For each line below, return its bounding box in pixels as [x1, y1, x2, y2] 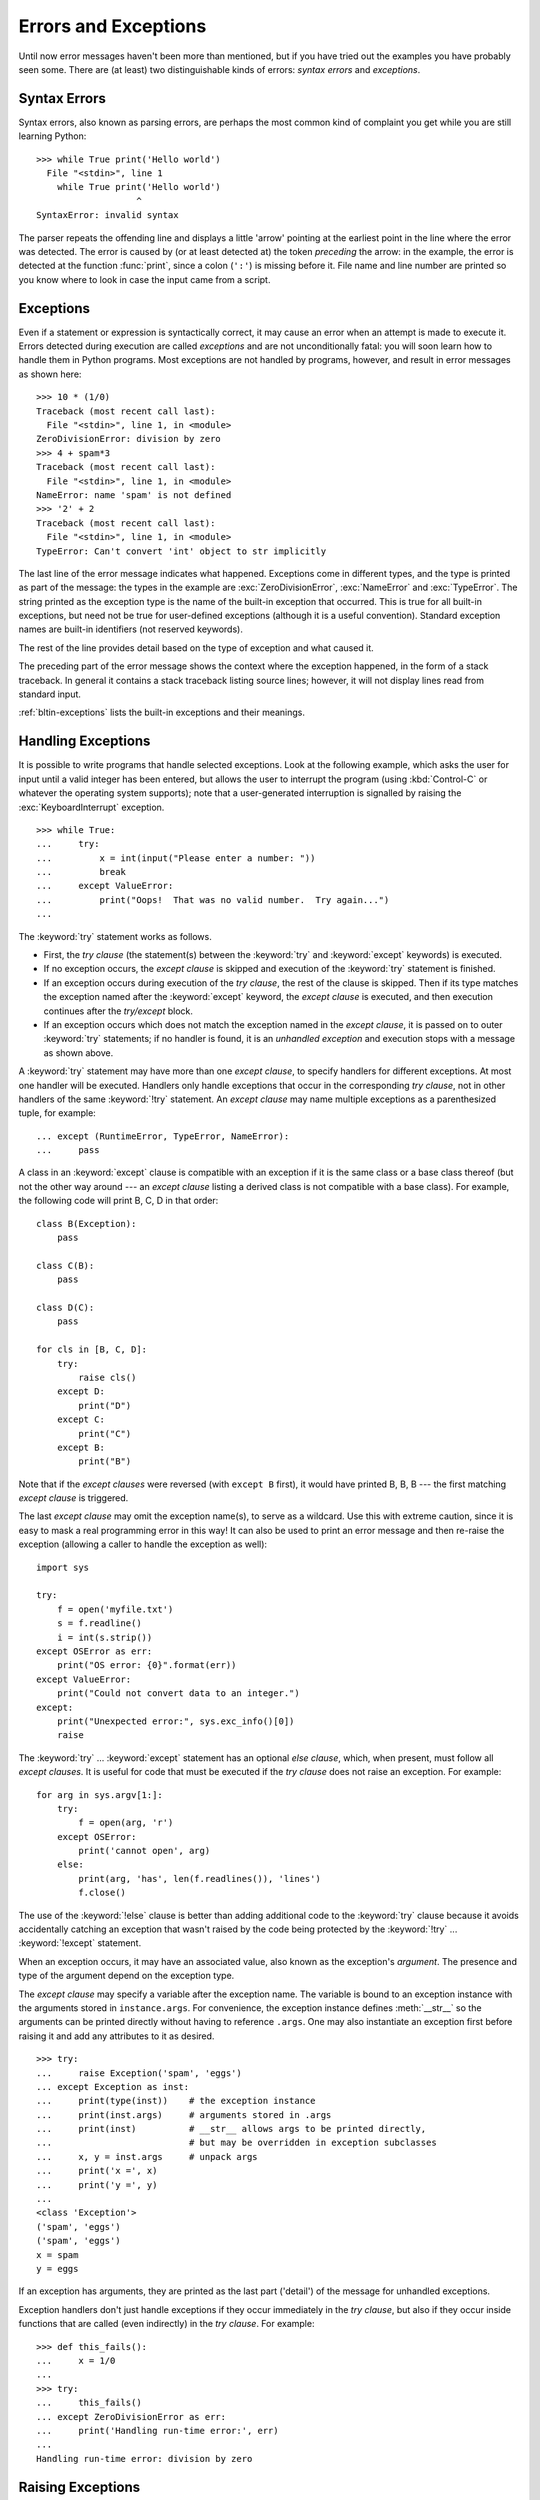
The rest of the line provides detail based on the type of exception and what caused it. [18, 641, 374, 654]
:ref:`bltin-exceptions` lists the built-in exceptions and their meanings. [18, 706, 305, 719]
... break [36, 866, 127, 878]
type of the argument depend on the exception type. [18, 1970, 235, 1982]
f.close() [78, 1887, 127, 1899]
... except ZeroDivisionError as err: [36, 2411, 227, 2422]
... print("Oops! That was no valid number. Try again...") [36, 894, 390, 905]
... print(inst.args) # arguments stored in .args [36, 2109, 332, 2120]
